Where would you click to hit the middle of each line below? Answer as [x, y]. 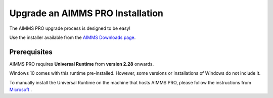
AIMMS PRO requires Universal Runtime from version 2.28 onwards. [82, 64]
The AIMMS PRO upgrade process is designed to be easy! [70, 28]
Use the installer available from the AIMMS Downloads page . [73, 37]
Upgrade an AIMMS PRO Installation [86, 13]
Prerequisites [31, 52]
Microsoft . [21, 90]
